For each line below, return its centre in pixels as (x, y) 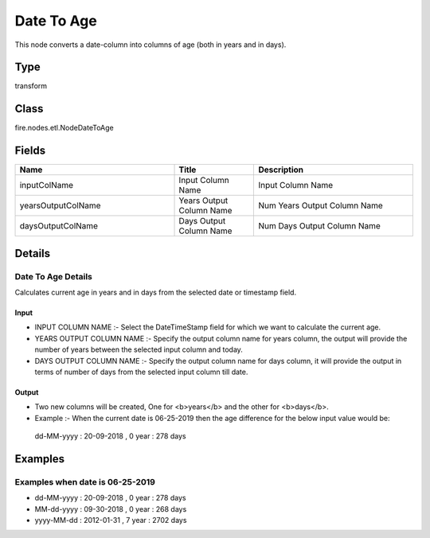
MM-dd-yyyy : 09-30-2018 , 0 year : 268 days (111, 509)
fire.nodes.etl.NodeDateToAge (64, 128)
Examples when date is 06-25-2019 (85, 481)
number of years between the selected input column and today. (139, 349)
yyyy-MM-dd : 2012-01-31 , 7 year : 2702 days (111, 520)
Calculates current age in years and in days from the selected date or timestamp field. (156, 292)
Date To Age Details (54, 276)
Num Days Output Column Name (320, 226)
